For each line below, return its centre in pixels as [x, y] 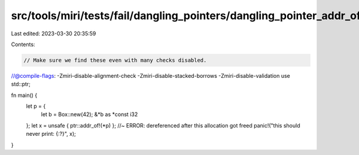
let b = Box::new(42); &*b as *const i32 [89, 114]
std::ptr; [21, 84]
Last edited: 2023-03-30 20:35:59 [54, 34]
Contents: [23, 44]
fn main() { [24, 95]
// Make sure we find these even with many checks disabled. [115, 60]
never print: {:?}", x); [51, 134]
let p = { [36, 106]
